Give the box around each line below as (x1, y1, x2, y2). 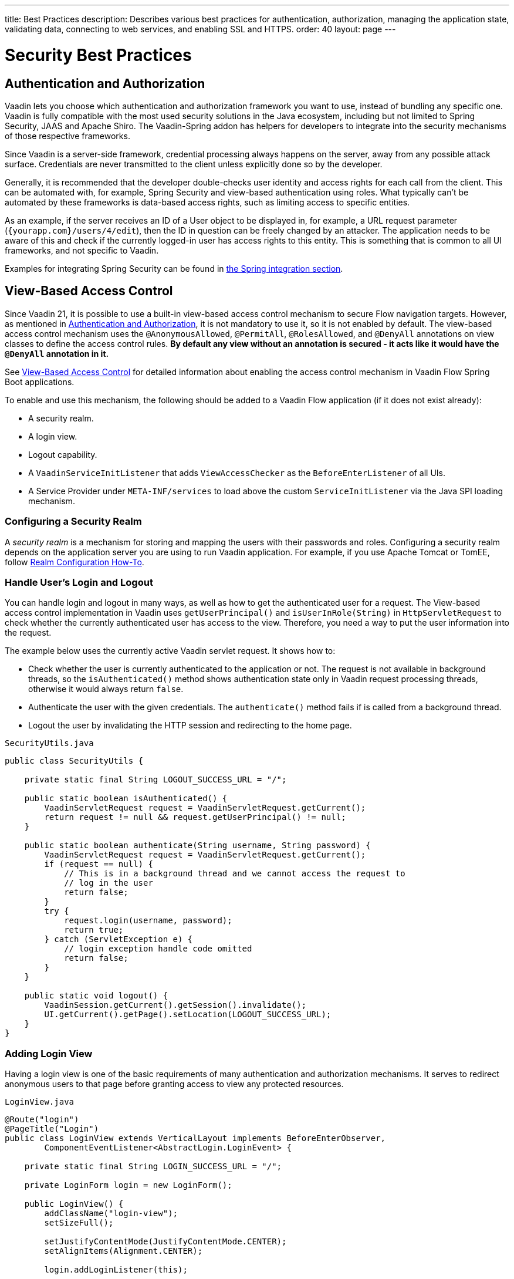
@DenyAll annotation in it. (5, 348, 109, 359)
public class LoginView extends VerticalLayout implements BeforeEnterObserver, (5, 1133, 386, 1143)
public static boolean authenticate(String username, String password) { (24, 841, 371, 851)
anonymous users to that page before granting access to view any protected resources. (5, 1079, 344, 1089)
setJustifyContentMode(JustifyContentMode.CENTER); (44, 1237, 287, 1247)
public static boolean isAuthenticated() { (24, 794, 228, 804)
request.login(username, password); (64, 916, 232, 926)
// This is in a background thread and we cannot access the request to (64, 869, 405, 879)
